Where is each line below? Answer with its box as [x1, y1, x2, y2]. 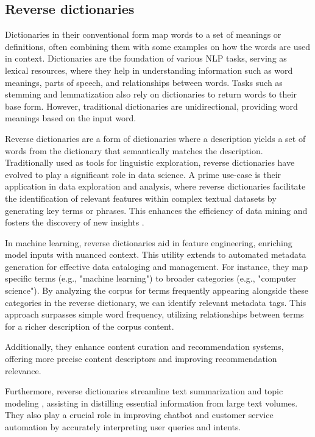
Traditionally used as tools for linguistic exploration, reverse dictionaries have [5, 156, 295, 169]
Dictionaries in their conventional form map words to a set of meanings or [5, 28, 281, 41]
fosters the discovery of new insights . [5, 216, 144, 229]
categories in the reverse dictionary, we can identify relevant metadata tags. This [5, 296, 306, 308]
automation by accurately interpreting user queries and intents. [5, 421, 241, 433]
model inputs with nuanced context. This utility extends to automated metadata [5, 248, 306, 261]
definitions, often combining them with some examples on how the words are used [5, 40, 310, 52]
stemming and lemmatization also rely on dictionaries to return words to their [5, 88, 297, 101]
